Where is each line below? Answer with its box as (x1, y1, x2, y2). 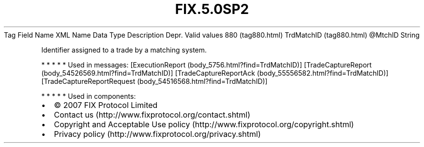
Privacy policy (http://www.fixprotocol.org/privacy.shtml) (54, 129, 261, 139)
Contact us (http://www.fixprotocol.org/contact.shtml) (54, 109, 251, 120)
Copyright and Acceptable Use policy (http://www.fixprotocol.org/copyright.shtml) (54, 119, 354, 129)
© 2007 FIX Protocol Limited (54, 100, 158, 110)
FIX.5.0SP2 (175, 1, 249, 17)
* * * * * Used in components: (41, 92, 136, 100)
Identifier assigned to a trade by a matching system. (41, 45, 207, 54)
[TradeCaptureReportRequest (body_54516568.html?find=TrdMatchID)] (41, 77, 268, 85)
